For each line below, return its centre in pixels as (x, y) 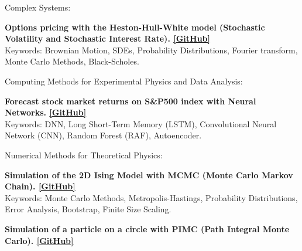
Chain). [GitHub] (40, 186)
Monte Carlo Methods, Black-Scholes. (72, 61)
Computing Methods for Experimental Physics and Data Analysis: (124, 81)
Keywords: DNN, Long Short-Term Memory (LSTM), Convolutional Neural (141, 123)
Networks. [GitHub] (46, 112)
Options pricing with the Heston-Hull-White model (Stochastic (135, 27)
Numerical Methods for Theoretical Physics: (84, 155)
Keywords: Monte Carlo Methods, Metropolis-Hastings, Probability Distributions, (151, 197)
